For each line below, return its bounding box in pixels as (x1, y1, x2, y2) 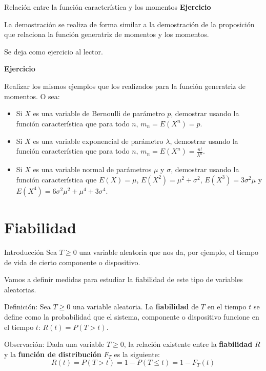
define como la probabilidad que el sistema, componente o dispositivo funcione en (4, 311, 259, 322)
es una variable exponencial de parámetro (33, 135, 163, 146)
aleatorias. (4, 284, 36, 294)
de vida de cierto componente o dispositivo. (4, 256, 140, 267)
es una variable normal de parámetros (33, 164, 152, 175)
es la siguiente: (114, 348, 160, 359)
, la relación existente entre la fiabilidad (124, 339, 253, 349)
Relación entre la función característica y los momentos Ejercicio (4, 2, 211, 12)
